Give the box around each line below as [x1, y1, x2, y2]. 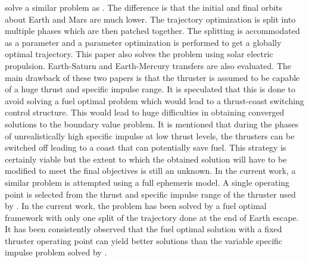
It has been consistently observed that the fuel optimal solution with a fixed [5, 223, 282, 235]
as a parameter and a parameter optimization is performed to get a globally [5, 36, 282, 48]
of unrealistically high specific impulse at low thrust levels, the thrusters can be [5, 129, 295, 142]
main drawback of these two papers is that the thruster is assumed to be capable [5, 71, 300, 83]
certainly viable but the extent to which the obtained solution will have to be [5, 152, 287, 165]
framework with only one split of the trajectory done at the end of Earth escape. [5, 211, 299, 223]
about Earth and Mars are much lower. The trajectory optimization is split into [5, 13, 296, 25]
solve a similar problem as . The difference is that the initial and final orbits [5, 1, 283, 13]
